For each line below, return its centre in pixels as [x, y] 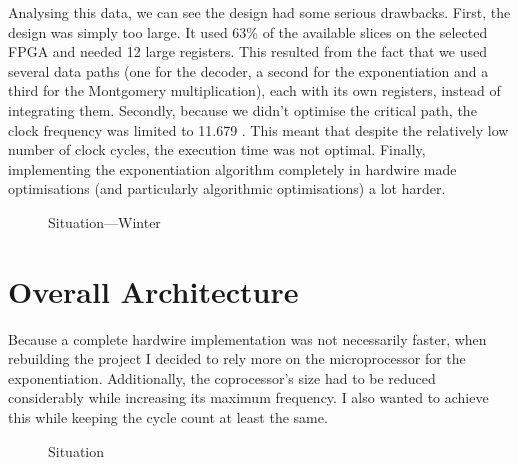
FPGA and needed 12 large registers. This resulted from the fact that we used [247, 51]
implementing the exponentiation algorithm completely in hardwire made [232, 168]
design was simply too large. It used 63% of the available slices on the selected [248, 31]
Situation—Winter [104, 221]
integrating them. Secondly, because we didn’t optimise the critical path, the [242, 109]
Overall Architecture [153, 290]
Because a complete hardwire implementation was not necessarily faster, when [247, 338]
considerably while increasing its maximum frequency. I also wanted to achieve [248, 397]
